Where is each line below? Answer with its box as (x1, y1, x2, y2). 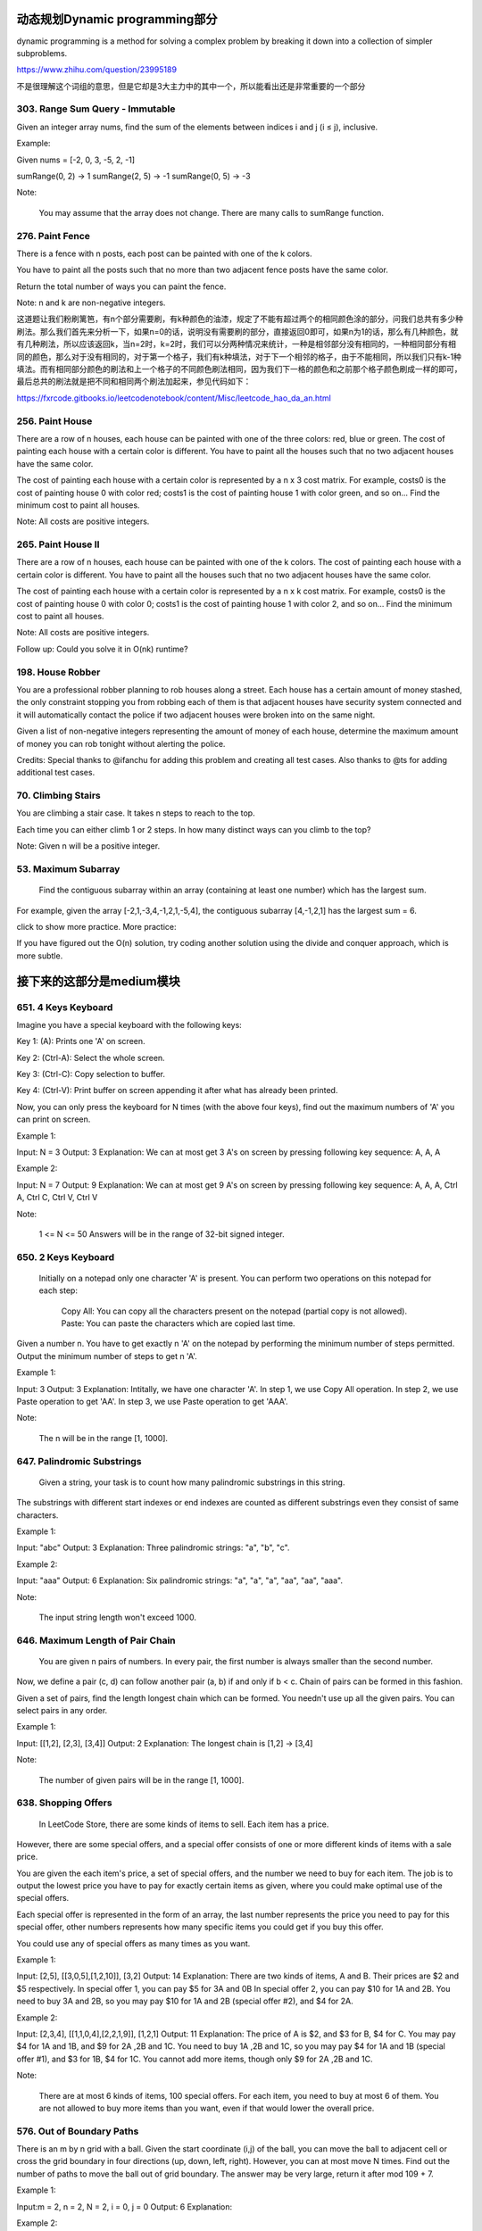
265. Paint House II (16, 538, 100, 551)
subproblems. (16, 47, 68, 58)
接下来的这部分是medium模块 (16, 974, 180, 989)
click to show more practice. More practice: (16, 921, 178, 932)
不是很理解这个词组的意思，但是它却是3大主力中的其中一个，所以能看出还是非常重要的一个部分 (16, 80, 366, 91)
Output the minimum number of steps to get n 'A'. (16, 1350, 198, 1361)
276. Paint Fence (16, 229, 91, 242)
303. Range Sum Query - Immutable (16, 103, 176, 115)
